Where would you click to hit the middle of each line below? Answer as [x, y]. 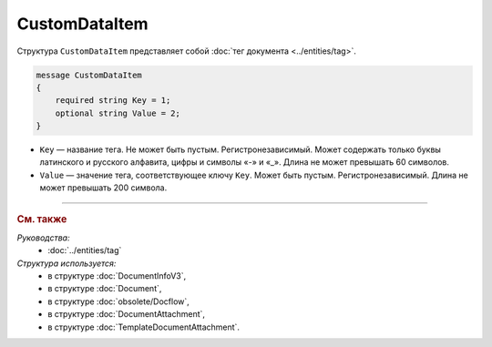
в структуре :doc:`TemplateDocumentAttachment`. [144, 327]
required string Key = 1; [113, 101]
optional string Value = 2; [118, 113]
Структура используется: [67, 263]
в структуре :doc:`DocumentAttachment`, [126, 314]
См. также [42, 219]
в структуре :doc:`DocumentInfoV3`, [117, 276]
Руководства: [43, 238]
